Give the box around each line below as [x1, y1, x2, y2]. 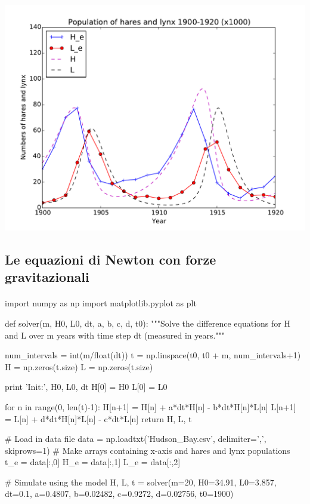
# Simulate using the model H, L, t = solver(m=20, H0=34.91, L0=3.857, [5, 475, 277, 488]
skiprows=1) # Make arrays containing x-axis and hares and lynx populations [5, 444, 290, 456]
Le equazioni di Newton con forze [5, 250, 216, 268]
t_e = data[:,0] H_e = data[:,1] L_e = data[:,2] [5, 456, 181, 468]
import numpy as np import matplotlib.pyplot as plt [5, 297, 197, 309]
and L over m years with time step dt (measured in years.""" [5, 328, 225, 341]
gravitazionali [5, 268, 89, 286]
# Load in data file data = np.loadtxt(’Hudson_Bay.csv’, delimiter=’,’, [5, 432, 266, 445]
